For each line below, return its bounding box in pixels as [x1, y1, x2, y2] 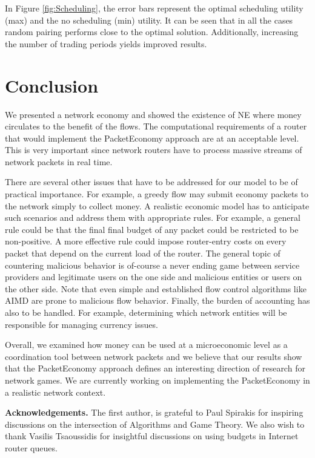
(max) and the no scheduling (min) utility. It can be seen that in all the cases [5, 13, 293, 26]
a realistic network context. [5, 385, 106, 398]
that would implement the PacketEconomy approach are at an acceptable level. [5, 131, 299, 144]
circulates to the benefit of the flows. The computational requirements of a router [5, 120, 307, 132]
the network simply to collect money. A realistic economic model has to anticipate [5, 199, 310, 212]
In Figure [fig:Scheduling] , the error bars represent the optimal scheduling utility [5, 2, 303, 14]
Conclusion [5, 73, 99, 97]
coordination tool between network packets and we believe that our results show [5, 350, 302, 362]
